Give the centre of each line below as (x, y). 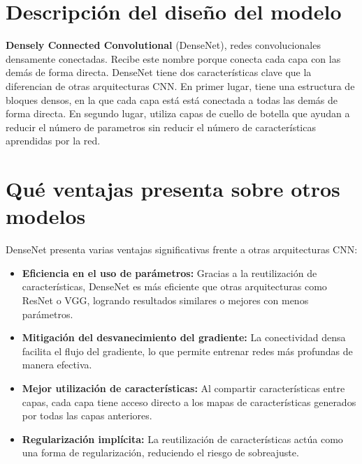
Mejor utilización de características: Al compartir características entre (183, 388)
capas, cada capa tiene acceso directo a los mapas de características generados (189, 402)
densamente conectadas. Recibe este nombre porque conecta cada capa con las (173, 58)
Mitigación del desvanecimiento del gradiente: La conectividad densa (184, 337)
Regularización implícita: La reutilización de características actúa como (182, 439)
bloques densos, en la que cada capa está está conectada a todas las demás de (172, 99)
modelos (46, 216)
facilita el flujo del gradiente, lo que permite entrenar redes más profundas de (187, 351)
